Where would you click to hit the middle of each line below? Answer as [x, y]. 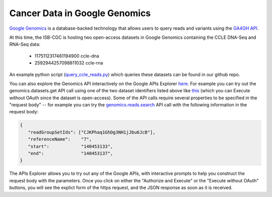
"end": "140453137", [71, 153]
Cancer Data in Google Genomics [80, 13]
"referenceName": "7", [60, 139]
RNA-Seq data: [25, 44]
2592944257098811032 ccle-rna [69, 63]
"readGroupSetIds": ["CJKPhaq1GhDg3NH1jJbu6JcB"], [92, 132]
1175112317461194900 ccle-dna [67, 56]
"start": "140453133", [71, 146]
